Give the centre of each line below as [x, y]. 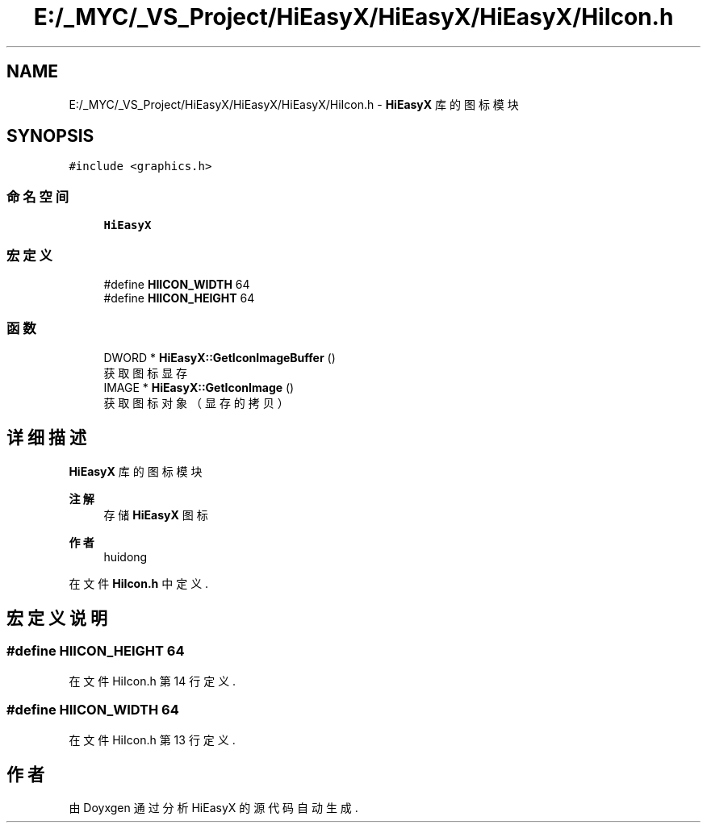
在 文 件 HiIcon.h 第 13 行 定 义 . [152, 739]
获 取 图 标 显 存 [146, 373]
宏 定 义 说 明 [57, 618]
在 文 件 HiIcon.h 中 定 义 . [139, 583]
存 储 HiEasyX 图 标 [156, 514]
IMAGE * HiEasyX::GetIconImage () [199, 387]
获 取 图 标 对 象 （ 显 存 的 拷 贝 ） [196, 402]
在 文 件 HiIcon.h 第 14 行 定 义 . [153, 681]
